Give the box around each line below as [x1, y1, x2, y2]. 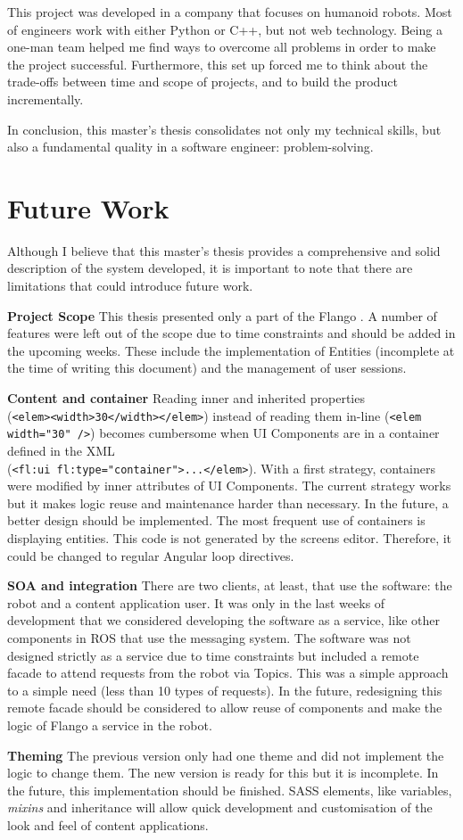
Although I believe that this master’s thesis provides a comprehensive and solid [7, 241, 441, 259]
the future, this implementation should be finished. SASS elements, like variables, [7, 780, 452, 799]
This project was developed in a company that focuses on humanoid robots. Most [7, 3, 452, 21]
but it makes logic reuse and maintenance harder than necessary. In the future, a [7, 493, 449, 512]
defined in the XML [7, 441, 115, 459]
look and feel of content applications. [7, 815, 209, 834]
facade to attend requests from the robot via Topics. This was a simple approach [7, 663, 449, 682]
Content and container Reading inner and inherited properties [7, 389, 365, 408]
